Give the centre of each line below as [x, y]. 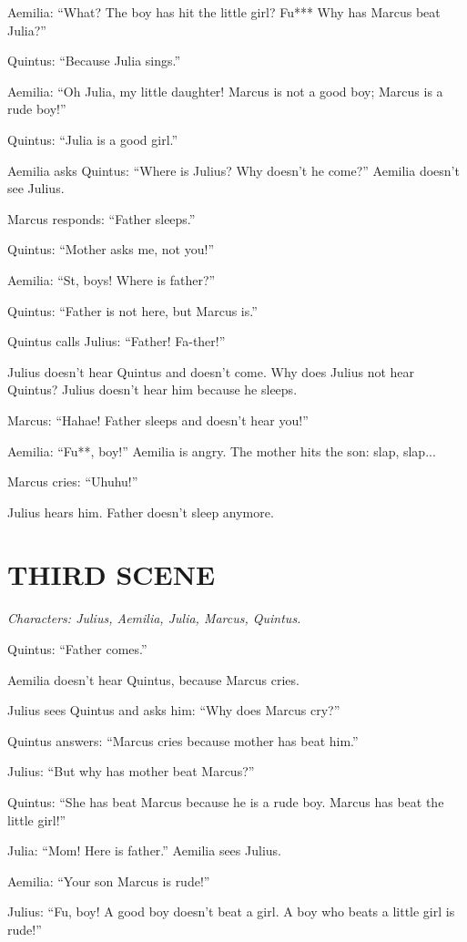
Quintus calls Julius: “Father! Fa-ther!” [117, 341]
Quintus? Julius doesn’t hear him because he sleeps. [152, 389]
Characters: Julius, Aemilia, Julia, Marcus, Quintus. [154, 618]
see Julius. [36, 188]
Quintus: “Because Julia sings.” [94, 61]
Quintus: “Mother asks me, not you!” [111, 249]
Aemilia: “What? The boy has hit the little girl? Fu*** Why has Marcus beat [224, 12]
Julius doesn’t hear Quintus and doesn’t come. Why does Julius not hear [211, 371]
